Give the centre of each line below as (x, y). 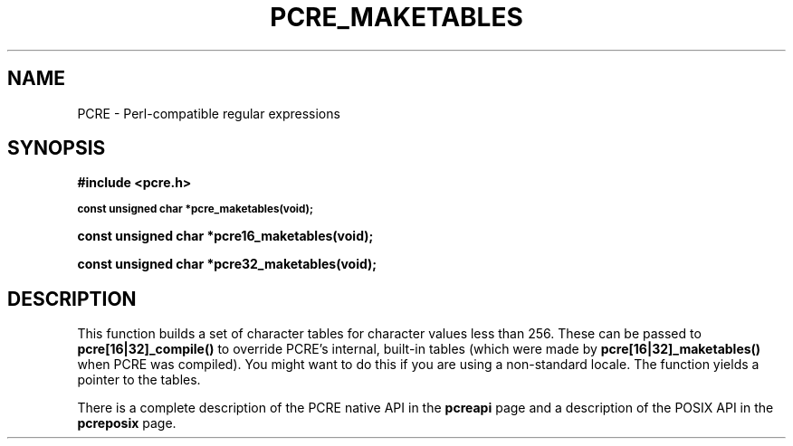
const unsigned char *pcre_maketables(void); (195, 209)
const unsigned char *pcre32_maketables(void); (227, 264)
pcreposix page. (127, 423)
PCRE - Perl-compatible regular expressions (209, 113)
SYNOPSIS (57, 148)
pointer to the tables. (139, 380)
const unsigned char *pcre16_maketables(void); (225, 236)
